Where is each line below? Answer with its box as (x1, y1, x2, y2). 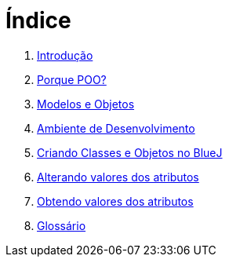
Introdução (37, 48, 93, 62)
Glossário (37, 218, 86, 232)
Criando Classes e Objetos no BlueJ (37, 145, 223, 159)
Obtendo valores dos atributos (37, 194, 194, 208)
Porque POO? (37, 72, 107, 86)
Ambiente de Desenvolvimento (37, 121, 195, 135)
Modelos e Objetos (37, 97, 135, 111)
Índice (5, 7, 71, 34)
